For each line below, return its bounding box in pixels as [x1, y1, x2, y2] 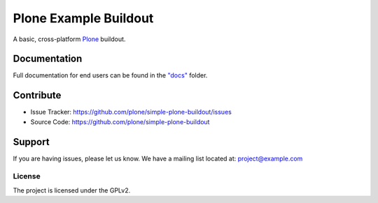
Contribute [13, 89, 62, 101]
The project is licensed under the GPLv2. [13, 186, 131, 195]
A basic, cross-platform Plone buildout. [13, 35, 126, 43]
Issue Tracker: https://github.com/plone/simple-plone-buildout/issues [30, 108, 232, 116]
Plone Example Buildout [13, 10, 154, 26]
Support [13, 136, 50, 148]
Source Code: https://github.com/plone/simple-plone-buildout [30, 117, 210, 126]
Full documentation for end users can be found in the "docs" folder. [13, 71, 208, 80]
